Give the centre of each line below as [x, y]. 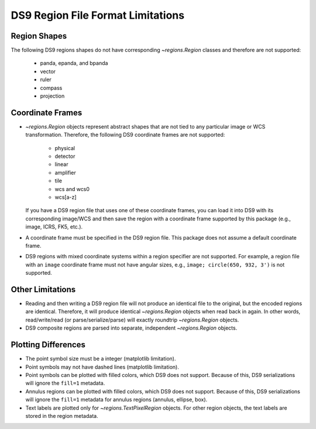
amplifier [65, 172]
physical [65, 148]
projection [52, 96]
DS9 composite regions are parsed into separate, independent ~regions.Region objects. [131, 328]
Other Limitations [43, 289]
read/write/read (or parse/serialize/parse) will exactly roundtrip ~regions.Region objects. [132, 320]
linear [61, 164]
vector [48, 71]
